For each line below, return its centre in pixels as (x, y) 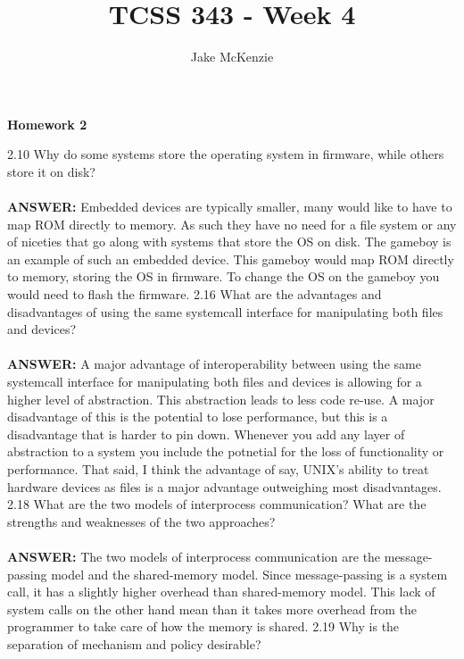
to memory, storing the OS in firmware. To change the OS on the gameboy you (224, 276)
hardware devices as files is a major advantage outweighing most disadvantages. (224, 486)
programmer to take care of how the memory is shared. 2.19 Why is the (203, 626)
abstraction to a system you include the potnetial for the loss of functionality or (226, 451)
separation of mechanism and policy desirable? (134, 643)
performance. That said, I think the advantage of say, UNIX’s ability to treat (218, 469)
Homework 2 (47, 124)
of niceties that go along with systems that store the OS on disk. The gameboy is (229, 242)
